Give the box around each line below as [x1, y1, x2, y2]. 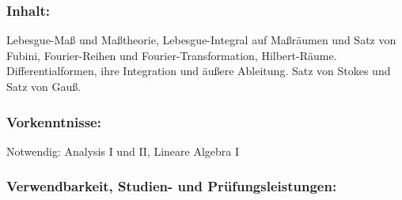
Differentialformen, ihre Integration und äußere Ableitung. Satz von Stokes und [6, 62, 391, 79]
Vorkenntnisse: [6, 111, 101, 131]
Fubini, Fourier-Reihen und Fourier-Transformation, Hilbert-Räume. [6, 47, 337, 63]
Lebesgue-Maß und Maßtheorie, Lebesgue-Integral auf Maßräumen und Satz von [6, 32, 396, 48]
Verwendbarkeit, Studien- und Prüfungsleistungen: [6, 176, 337, 196]
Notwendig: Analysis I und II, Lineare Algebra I [6, 142, 240, 159]
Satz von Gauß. [6, 78, 82, 94]
